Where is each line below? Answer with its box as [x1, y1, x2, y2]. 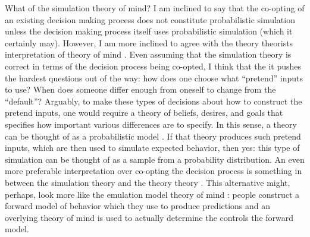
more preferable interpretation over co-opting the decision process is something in [5, 165, 302, 177]
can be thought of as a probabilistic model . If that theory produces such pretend [5, 129, 301, 142]
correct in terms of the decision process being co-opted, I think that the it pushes [5, 59, 301, 72]
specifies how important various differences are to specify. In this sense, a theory [5, 118, 297, 130]
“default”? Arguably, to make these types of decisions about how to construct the [5, 94, 302, 107]
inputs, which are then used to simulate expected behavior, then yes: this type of [5, 141, 300, 154]
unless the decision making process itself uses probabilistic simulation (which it [5, 25, 293, 37]
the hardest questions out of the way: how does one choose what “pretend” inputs [5, 71, 303, 84]
